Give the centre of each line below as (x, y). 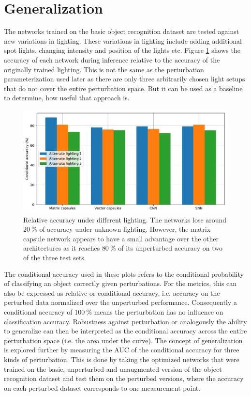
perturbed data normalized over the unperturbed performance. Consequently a (120, 302)
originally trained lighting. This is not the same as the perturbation (104, 69)
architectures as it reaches (62, 248)
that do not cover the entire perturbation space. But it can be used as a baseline (123, 88)
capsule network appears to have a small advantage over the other (121, 238)
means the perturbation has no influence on (159, 312)
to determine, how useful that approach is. (67, 98)
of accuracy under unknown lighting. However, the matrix (125, 229)
